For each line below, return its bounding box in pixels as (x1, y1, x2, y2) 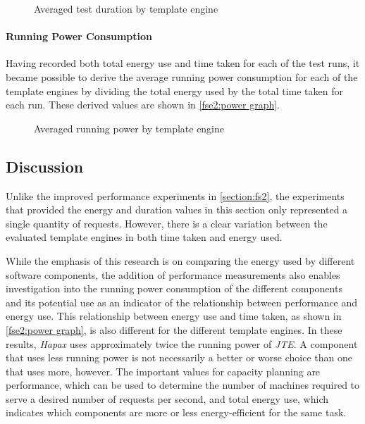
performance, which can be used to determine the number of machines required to (6, 378, 360, 392)
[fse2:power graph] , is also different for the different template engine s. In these (6, 322, 342, 337)
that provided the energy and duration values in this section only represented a (6, 202, 348, 217)
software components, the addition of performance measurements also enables (6, 267, 340, 282)
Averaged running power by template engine (34, 120, 225, 135)
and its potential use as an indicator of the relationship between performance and (6, 294, 358, 309)
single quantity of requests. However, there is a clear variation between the (6, 216, 328, 230)
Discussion (6, 155, 84, 177)
